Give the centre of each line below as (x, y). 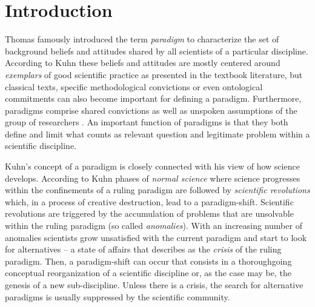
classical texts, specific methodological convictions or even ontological (134, 86)
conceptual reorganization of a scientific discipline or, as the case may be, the (148, 273)
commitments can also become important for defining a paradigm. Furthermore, (153, 98)
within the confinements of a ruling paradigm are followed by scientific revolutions (157, 190)
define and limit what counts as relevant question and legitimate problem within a (157, 134)
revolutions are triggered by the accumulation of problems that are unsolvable (149, 213)
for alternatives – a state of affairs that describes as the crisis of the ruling (143, 249)
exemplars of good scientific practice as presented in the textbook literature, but (154, 74)
